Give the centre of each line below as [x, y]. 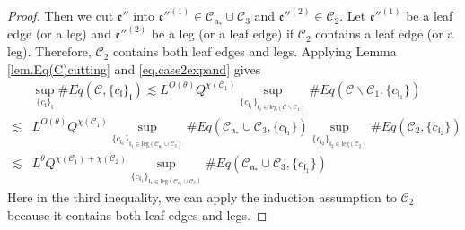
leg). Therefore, [49, 51]
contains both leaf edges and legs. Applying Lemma [254, 51]
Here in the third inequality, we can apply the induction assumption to [202, 196]
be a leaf [430, 16]
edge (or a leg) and [59, 34]
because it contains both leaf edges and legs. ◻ [137, 214]
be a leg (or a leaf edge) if [223, 34]
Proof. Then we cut [61, 16]
